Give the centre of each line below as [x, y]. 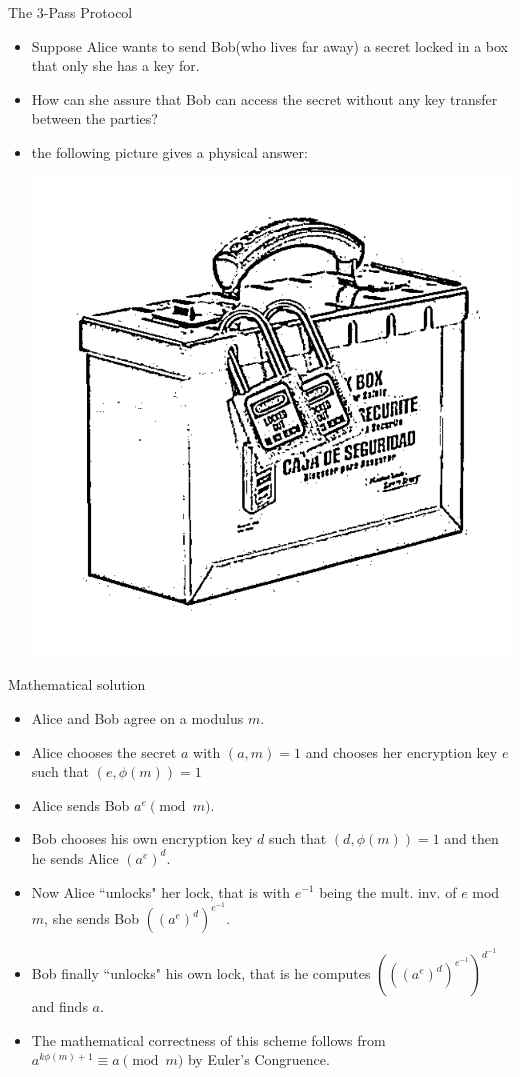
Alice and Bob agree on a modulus [137, 717]
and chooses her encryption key [401, 751]
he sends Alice [75, 857]
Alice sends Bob [80, 804]
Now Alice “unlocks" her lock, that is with [160, 891]
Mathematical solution [77, 684]
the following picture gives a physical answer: [169, 151]
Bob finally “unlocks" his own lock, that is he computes [201, 973]
